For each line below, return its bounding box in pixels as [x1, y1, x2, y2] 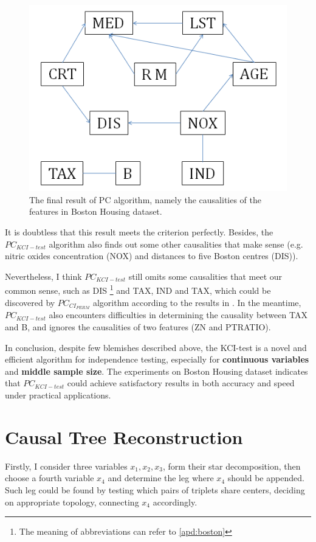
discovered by [5, 296, 55, 308]
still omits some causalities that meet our [128, 269, 283, 282]
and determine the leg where [108, 471, 214, 484]
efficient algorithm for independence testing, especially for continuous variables [5, 353, 309, 366]
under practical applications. [5, 389, 111, 401]
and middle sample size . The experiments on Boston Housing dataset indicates [5, 364, 308, 377]
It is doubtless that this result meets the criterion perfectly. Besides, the [5, 226, 273, 238]
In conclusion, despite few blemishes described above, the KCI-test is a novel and [5, 341, 307, 353]
